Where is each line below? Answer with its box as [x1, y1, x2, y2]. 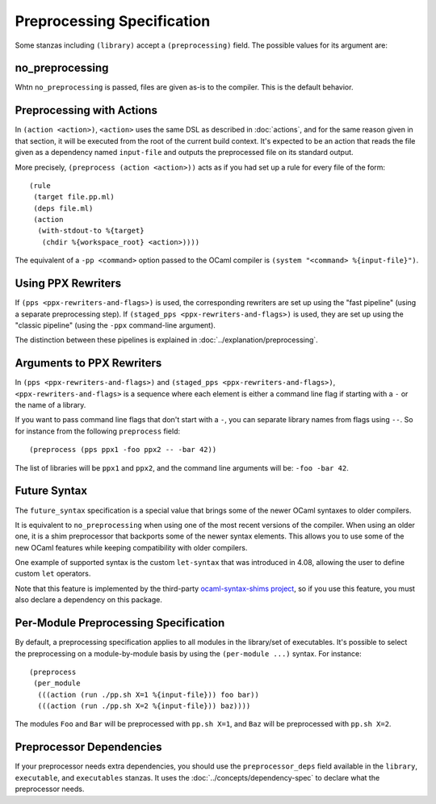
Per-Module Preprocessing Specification [15, 616, 225, 630]
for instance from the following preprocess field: [15, 426, 181, 436]
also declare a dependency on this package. [15, 595, 163, 605]
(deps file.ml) [33, 203, 94, 213]
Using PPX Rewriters [15, 277, 122, 291]
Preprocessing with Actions [15, 103, 157, 117]
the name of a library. [15, 400, 86, 410]
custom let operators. [15, 569, 91, 579]
